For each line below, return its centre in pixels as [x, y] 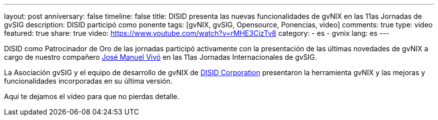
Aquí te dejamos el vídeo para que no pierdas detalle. [92, 96]
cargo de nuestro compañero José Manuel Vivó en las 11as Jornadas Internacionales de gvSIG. [160, 57]
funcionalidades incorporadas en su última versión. [88, 81]
